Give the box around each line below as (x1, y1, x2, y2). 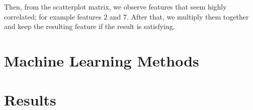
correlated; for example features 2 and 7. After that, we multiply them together (4, 11, 249, 21)
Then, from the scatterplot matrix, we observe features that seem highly (4, 1, 227, 11)
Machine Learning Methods (4, 50, 199, 70)
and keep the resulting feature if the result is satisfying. (4, 21, 175, 31)
